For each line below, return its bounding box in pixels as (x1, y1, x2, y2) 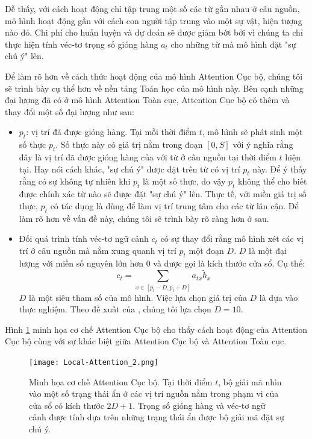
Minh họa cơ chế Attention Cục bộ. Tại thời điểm (29, 375, 213, 388)
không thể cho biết (238, 175, 307, 188)
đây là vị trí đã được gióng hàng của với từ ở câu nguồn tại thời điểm (19, 150, 276, 163)
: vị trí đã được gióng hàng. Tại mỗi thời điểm (26, 125, 196, 138)
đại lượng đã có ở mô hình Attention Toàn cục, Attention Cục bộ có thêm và (5, 93, 290, 106)
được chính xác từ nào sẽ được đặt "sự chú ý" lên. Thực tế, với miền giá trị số (19, 188, 307, 200)
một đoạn (189, 244, 224, 256)
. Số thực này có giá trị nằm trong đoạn (55, 138, 203, 151)
